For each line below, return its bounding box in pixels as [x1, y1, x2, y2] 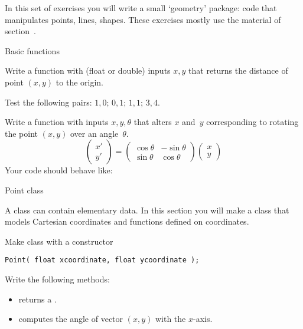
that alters [133, 116, 172, 128]
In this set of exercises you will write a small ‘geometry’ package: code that [5, 2, 277, 14]
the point [5, 127, 38, 139]
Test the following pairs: [5, 96, 92, 108]
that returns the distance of [188, 64, 288, 77]
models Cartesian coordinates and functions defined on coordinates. [5, 215, 249, 228]
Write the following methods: [5, 272, 110, 285]
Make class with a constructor [5, 235, 113, 247]
